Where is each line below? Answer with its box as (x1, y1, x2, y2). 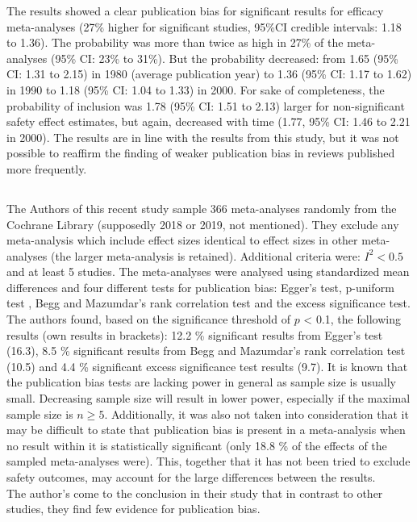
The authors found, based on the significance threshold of (6, 311, 290, 328)
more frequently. (6, 160, 87, 177)
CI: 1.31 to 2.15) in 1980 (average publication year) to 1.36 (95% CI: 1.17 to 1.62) (6, 65, 412, 82)
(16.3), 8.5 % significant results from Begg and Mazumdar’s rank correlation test (6, 342, 406, 359)
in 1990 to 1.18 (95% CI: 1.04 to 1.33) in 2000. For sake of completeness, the (6, 81, 385, 98)
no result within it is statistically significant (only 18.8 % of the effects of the (6, 436, 387, 453)
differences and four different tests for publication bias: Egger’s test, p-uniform (6, 278, 394, 295)
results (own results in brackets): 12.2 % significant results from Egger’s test (6, 326, 383, 343)
